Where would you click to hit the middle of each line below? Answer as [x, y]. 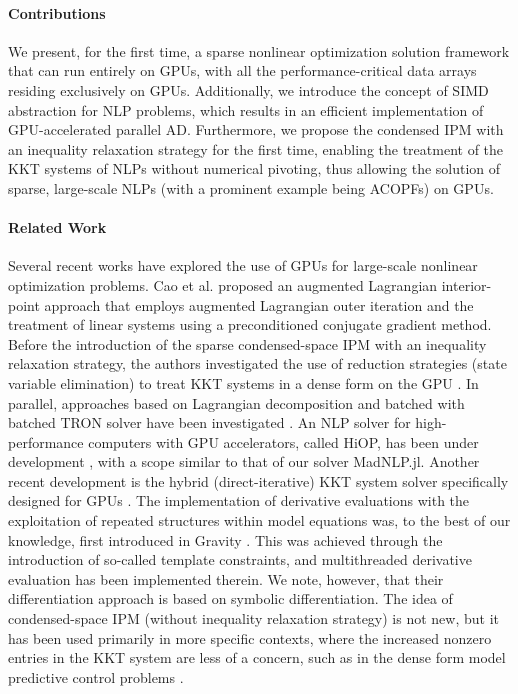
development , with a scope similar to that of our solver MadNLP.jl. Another [244, 461]
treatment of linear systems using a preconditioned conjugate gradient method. [250, 324]
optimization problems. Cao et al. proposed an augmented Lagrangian [223, 284]
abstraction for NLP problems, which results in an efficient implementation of [246, 109]
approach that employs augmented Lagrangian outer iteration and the [259, 304]
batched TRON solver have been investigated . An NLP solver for [209, 422]
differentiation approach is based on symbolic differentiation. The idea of [230, 598]
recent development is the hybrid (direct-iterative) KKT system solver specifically [258, 480]
